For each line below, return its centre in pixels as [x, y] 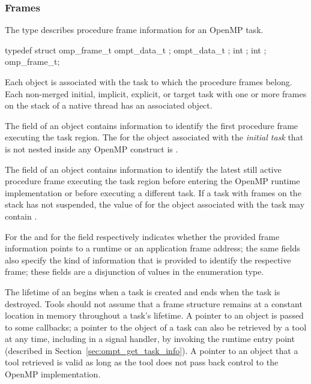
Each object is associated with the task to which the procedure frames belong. [149, 82]
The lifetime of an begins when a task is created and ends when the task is [143, 291]
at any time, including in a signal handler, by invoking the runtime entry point [150, 339]
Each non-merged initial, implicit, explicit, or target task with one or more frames [156, 93]
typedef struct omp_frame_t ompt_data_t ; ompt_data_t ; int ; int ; [136, 49]
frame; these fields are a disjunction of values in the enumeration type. [134, 271]
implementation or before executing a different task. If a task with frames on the [153, 192]
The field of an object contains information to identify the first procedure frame [152, 125]
